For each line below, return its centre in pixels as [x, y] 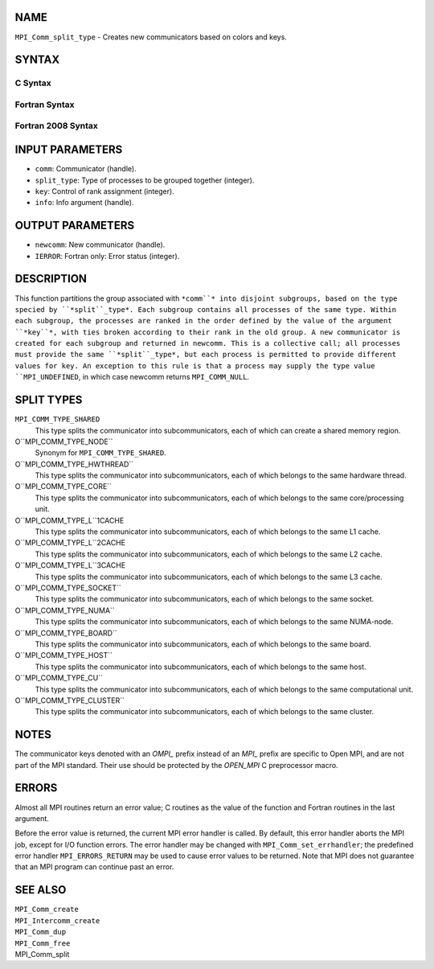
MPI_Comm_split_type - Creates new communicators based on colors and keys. [151, 37]
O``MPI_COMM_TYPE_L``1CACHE [70, 520]
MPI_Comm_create [47, 909]
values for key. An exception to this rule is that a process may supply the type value [195, 365]
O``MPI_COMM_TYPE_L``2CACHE [70, 543]
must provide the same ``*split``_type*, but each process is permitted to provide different [206, 355]
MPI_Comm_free [43, 943]
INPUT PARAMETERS [69, 150]
